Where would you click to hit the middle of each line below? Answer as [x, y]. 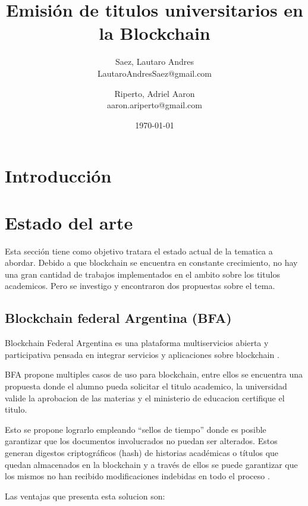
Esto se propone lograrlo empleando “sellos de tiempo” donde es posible [136, 429]
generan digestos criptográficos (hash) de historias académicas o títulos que [142, 452]
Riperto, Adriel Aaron [155, 93]
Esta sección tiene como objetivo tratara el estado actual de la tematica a [139, 251]
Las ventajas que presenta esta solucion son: [85, 496]
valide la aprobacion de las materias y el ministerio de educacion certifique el [145, 397]
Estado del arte [69, 222]
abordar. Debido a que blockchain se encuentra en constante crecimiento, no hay [151, 263]
